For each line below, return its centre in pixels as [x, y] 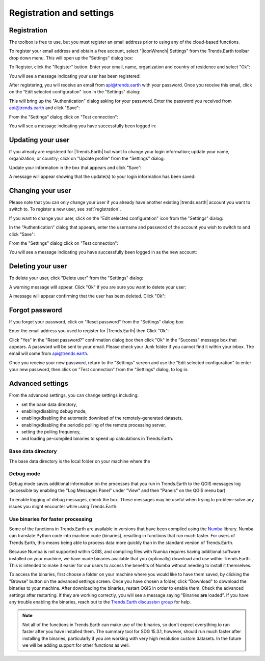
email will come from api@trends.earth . [49, 353]
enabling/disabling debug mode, [54, 411]
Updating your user [39, 140]
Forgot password [36, 310]
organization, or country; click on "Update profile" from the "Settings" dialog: [87, 158]
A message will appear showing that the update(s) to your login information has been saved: [102, 176]
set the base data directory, [49, 404]
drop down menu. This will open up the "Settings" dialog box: [71, 58]
